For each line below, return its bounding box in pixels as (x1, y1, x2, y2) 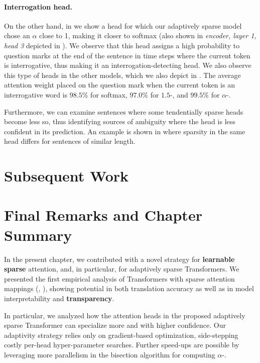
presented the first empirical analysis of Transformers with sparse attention (4, 273, 235, 284)
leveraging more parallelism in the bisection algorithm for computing (4, 349, 215, 359)
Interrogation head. (4, 1, 73, 12)
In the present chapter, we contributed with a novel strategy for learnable (4, 253, 235, 264)
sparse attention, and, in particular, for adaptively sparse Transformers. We (4, 263, 239, 274)
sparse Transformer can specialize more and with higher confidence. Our (4, 320, 226, 330)
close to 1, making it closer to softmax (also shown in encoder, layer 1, (39, 30, 256, 41)
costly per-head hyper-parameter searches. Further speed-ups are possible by (4, 339, 239, 350)
